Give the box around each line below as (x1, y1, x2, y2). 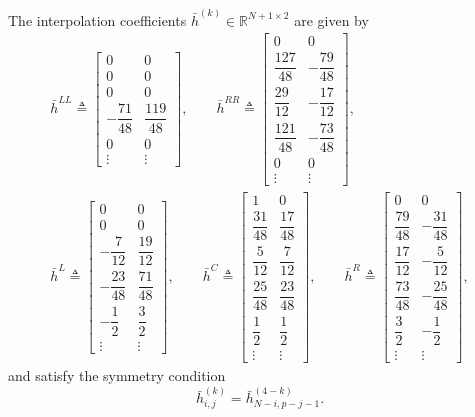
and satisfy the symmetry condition (8, 365, 226, 386)
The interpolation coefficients (8, 9, 187, 30)
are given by (294, 9, 369, 30)
